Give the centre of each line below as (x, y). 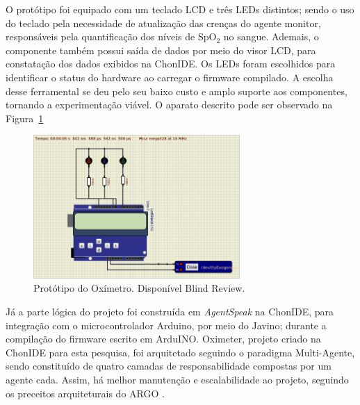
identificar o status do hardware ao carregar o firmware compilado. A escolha (170, 77)
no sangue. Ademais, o (271, 36)
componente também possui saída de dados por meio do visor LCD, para (161, 50)
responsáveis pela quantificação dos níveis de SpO (111, 36)
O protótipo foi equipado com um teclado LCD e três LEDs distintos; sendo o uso (180, 9)
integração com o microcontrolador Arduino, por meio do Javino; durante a (166, 325)
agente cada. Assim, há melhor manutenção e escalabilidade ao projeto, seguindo (177, 380)
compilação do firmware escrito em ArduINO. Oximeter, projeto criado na (163, 339)
